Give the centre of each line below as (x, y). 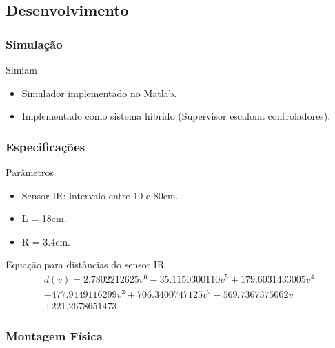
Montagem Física (54, 336)
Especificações (45, 146)
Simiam (21, 69)
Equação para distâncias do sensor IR (85, 264)
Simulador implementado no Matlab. (99, 93)
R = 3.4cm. (46, 241)
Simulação (34, 44)
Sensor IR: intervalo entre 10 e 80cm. (100, 195)
